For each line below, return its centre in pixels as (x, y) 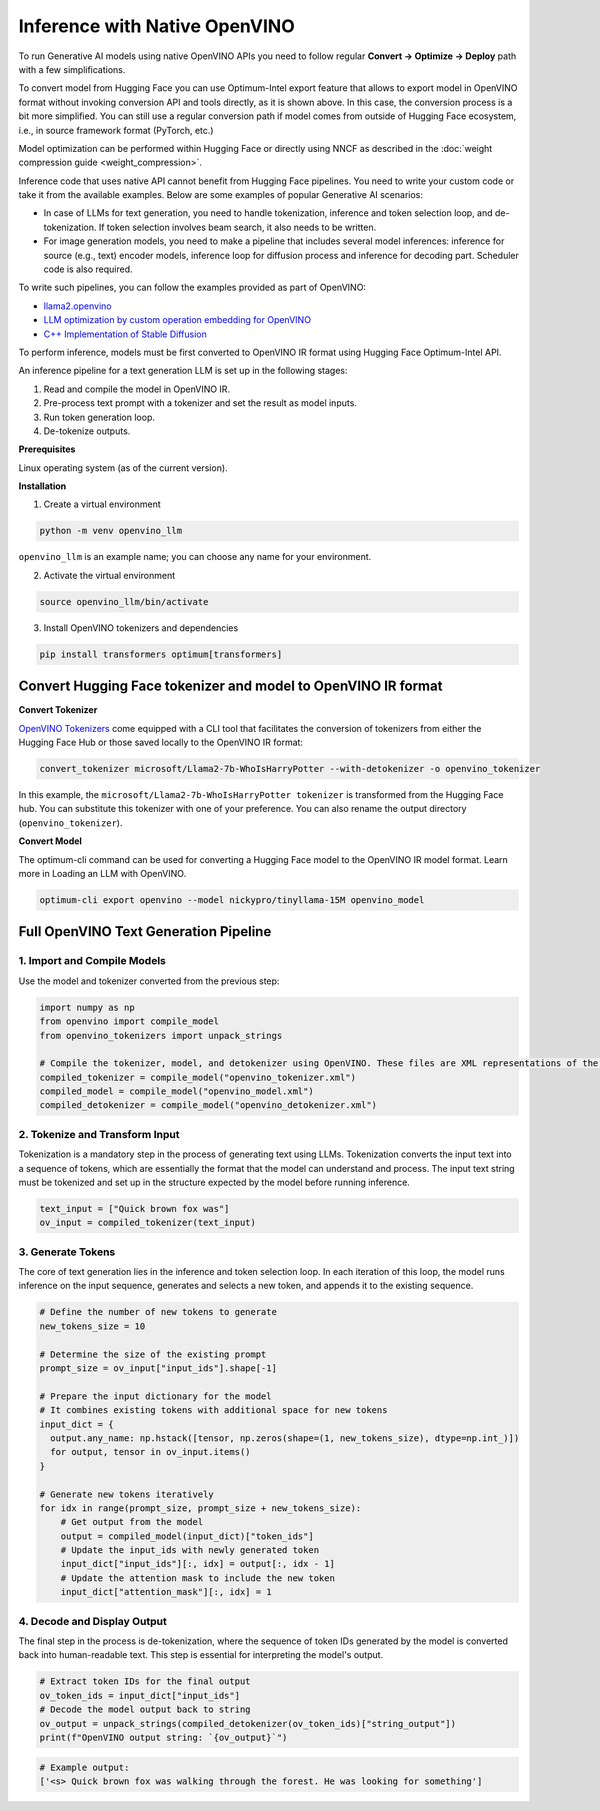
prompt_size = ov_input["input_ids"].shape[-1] (158, 1368)
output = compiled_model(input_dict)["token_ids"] (187, 1536)
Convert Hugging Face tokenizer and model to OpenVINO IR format (230, 686)
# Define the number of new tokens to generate (158, 1312)
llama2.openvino (77, 306)
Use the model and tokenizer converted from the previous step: (149, 981)
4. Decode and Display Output (92, 1621)
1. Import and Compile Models (92, 961)
